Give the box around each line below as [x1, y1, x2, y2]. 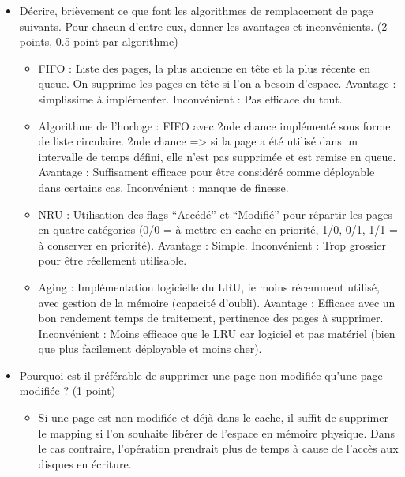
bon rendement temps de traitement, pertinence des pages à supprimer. [38, 310, 384, 326]
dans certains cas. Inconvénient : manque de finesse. [38, 178, 289, 195]
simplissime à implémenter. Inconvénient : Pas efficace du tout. [38, 90, 343, 107]
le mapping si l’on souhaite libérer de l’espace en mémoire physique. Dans [38, 424, 395, 441]
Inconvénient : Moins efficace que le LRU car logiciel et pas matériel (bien [38, 325, 396, 341]
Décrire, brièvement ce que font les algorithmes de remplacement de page [19, 2, 373, 18]
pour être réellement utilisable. [38, 252, 187, 269]
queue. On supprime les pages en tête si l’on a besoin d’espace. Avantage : [38, 75, 396, 92]
